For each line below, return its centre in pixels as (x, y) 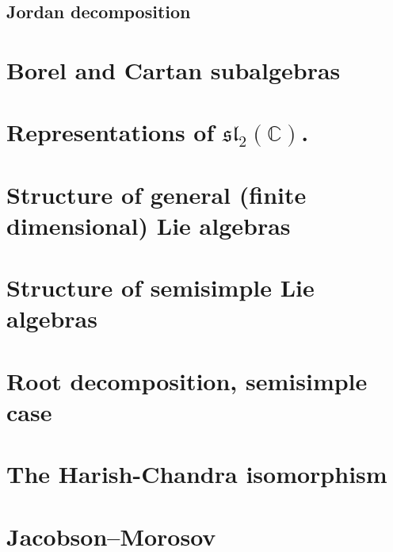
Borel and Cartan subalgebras (174, 69)
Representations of (111, 132)
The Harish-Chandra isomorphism (197, 474)
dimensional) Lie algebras (149, 225)
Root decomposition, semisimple (187, 380)
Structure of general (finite (156, 194)
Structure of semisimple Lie (160, 287)
